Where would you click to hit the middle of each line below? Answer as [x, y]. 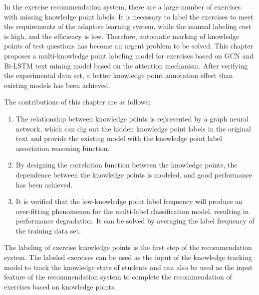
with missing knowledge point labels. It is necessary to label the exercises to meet [129, 16]
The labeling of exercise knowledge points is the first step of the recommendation [128, 247]
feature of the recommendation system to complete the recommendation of [118, 277]
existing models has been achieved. [57, 85]
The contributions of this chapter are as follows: [77, 102]
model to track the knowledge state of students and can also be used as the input [129, 267]
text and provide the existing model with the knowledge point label [119, 138]
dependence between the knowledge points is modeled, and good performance [134, 174]
